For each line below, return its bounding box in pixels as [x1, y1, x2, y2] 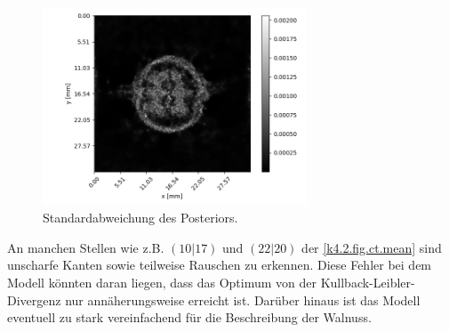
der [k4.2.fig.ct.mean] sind [301, 238, 442, 256]
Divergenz [7, 290, 61, 309]
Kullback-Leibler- [320, 272, 415, 291]
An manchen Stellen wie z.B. [7, 238, 164, 256]
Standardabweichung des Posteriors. [43, 208, 238, 227]
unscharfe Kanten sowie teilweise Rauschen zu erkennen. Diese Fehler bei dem [7, 255, 432, 274]
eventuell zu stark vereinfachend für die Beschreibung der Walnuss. [7, 308, 372, 327]
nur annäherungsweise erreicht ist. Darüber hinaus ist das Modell [65, 290, 421, 309]
